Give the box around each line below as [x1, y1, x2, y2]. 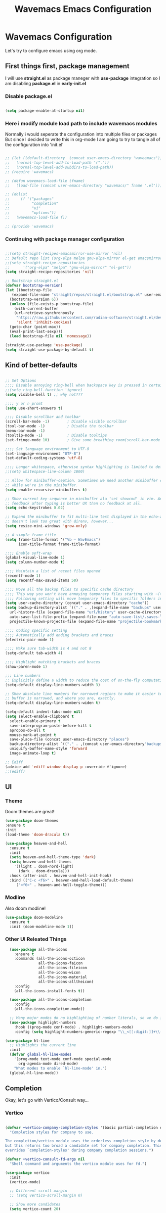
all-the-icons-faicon [38, 961, 83, 966]
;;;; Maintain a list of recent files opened [5, 569, 100, 574]
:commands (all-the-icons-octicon [14, 956, 85, 961]
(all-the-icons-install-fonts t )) [14, 988, 85, 993]
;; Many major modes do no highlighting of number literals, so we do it [9, 1016, 165, 1021]
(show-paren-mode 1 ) [5, 664, 48, 669]
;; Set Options [5, 378, 37, 383]
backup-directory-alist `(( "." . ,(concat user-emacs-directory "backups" [9, 742, 165, 746]
